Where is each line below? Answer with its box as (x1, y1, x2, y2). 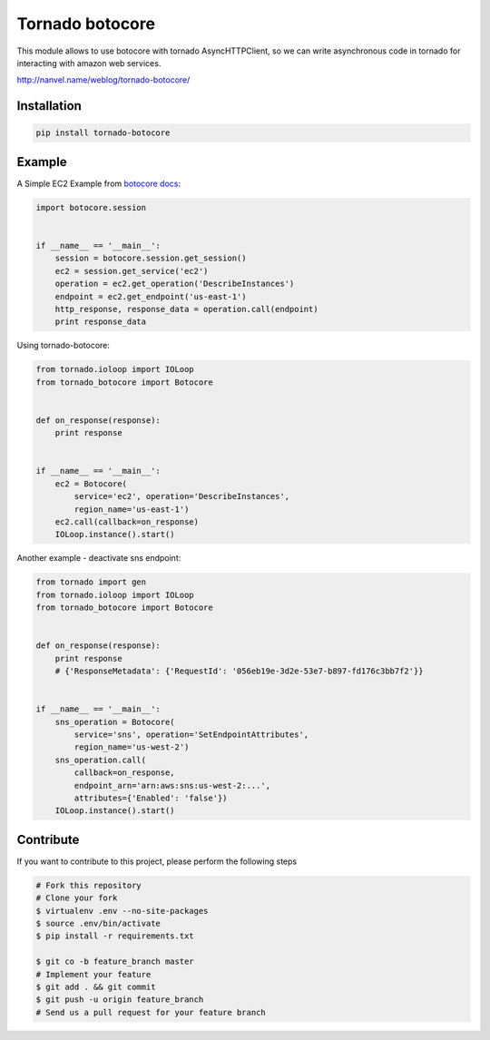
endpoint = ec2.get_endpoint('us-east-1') (54, 291, 247, 301)
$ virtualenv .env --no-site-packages (35, 906, 209, 916)
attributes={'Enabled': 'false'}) (73, 792, 228, 803)
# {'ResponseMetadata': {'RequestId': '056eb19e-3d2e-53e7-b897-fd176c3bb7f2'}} (54, 666, 424, 676)
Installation (16, 98, 82, 113)
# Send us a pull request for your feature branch (35, 1007, 267, 1017)
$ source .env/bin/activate (35, 918, 161, 929)
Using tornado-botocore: (16, 340, 111, 351)
